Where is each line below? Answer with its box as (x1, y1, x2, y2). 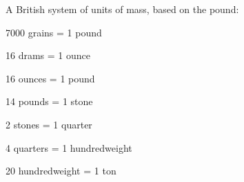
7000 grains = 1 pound (6, 25, 102, 39)
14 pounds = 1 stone (6, 94, 93, 109)
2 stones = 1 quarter (6, 117, 92, 131)
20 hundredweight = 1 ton (6, 163, 116, 178)
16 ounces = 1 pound (6, 71, 95, 85)
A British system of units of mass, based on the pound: (6, 2, 239, 16)
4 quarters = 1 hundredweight (6, 140, 132, 155)
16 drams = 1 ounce (6, 48, 90, 62)
